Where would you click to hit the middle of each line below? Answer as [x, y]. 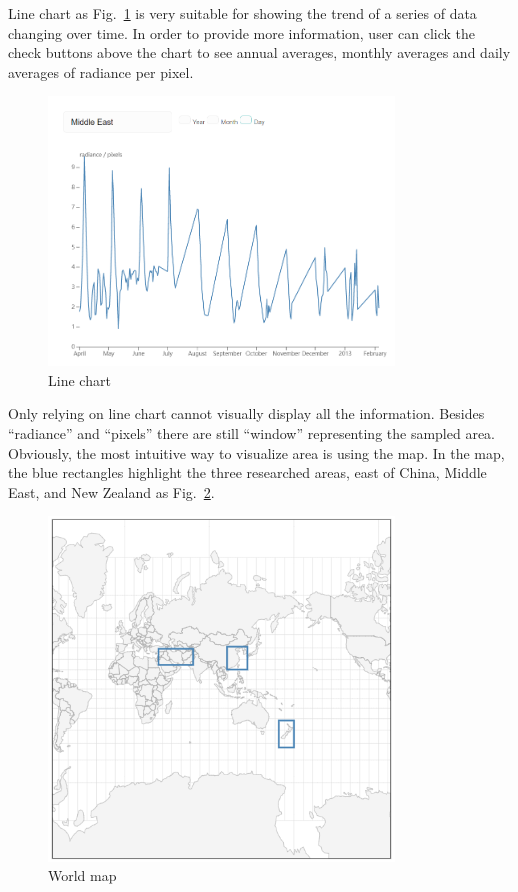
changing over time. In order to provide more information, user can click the [242, 32]
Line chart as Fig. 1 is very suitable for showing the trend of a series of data [242, 13]
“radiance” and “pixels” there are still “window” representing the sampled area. [252, 433]
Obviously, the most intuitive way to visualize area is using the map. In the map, [256, 452]
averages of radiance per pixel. [101, 71]
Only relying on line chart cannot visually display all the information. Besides [246, 413]
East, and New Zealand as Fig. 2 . [111, 491]
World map [82, 875]
